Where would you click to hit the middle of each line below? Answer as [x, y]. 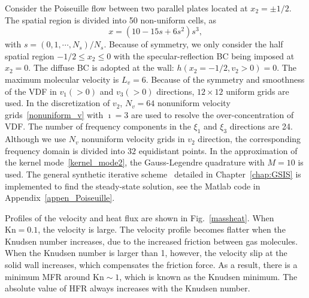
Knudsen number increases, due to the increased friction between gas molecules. [152, 241]
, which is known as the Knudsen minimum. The [208, 276]
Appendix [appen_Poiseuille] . [60, 198]
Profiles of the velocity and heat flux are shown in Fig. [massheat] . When [140, 217]
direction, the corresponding [249, 139]
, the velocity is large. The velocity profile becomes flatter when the [162, 229]
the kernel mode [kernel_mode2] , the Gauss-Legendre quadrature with [135, 162]
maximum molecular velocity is [62, 79]
